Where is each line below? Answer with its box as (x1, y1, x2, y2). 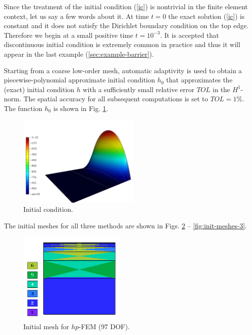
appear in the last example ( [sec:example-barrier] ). (4, 48, 154, 59)
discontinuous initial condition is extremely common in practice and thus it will (4, 39, 240, 49)
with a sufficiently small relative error (83, 84, 195, 94)
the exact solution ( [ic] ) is (168, 11, 245, 21)
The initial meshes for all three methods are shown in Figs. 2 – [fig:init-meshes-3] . (4, 220, 247, 230)
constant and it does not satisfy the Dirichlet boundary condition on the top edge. (4, 20, 249, 31)
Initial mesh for (23, 321, 69, 332)
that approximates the (166, 75, 233, 85)
